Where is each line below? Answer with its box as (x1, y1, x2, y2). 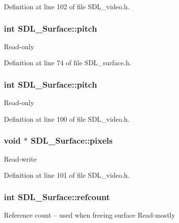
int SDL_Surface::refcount (4, 190, 110, 203)
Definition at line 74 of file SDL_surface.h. (4, 57, 131, 68)
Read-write (4, 153, 37, 164)
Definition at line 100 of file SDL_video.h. (4, 113, 130, 124)
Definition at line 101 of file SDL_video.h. (4, 170, 130, 180)
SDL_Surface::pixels (31, 134, 113, 147)
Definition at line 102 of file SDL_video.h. (4, 1, 130, 11)
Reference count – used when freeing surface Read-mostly (4, 210, 175, 220)
